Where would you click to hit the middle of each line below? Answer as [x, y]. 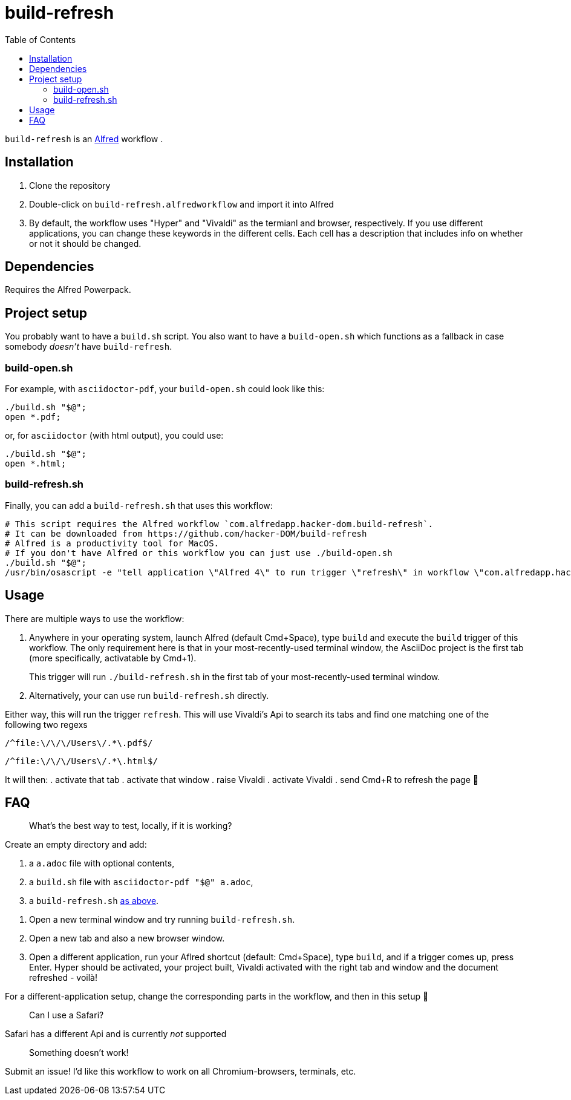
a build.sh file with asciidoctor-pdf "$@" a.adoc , [141, 882]
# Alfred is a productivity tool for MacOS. [112, 543]
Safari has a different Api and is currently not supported [116, 1034]
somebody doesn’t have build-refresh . [89, 347]
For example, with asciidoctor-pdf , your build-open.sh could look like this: [165, 389]
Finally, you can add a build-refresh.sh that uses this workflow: [139, 505]
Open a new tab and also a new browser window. [127, 938]
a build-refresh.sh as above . [94, 901]
